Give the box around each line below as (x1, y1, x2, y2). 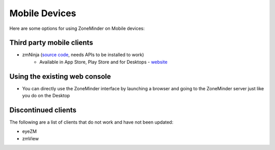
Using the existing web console (9, 72, 112, 81)
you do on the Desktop (22, 93, 70, 99)
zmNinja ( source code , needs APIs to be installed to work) (22, 52, 145, 58)
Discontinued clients (9, 105, 76, 114)
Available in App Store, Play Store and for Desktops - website (39, 59, 168, 65)
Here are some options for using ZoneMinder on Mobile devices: (9, 25, 145, 31)
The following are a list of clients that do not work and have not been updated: (9, 119, 174, 125)
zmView (22, 135, 39, 141)
